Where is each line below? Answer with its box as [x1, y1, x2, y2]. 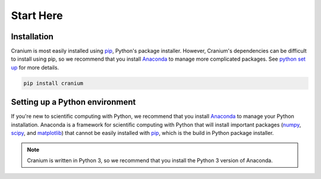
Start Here [11, 9, 63, 22]
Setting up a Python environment [11, 97, 136, 107]
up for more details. [11, 64, 59, 71]
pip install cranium [23, 80, 83, 86]
